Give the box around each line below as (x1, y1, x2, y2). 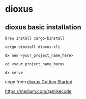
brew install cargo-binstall (5, 36, 65, 41)
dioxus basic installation (5, 23, 82, 31)
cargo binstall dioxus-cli (5, 45, 60, 49)
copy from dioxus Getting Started (5, 79, 73, 84)
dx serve (5, 70, 23, 75)
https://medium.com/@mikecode (5, 88, 72, 94)
